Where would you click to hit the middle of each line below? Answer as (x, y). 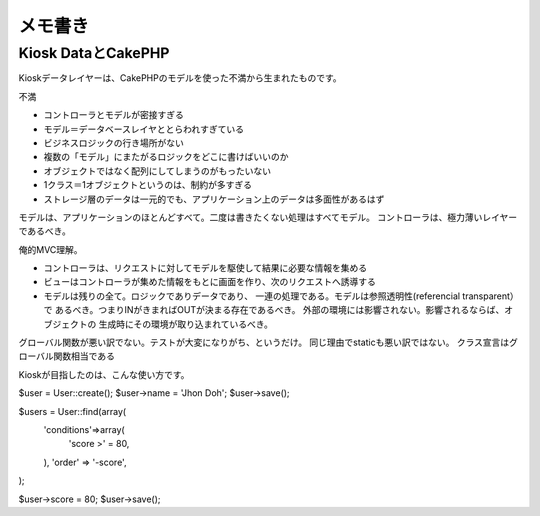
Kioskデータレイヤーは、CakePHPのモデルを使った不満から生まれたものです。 (180, 78)
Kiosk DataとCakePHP (94, 53)
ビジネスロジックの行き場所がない (113, 142)
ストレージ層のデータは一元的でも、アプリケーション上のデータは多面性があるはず (214, 199)
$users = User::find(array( (72, 411)
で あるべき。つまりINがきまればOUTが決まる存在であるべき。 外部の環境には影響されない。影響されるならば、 (274, 310)
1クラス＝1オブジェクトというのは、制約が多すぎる (148, 185)
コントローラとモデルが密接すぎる (113, 115)
